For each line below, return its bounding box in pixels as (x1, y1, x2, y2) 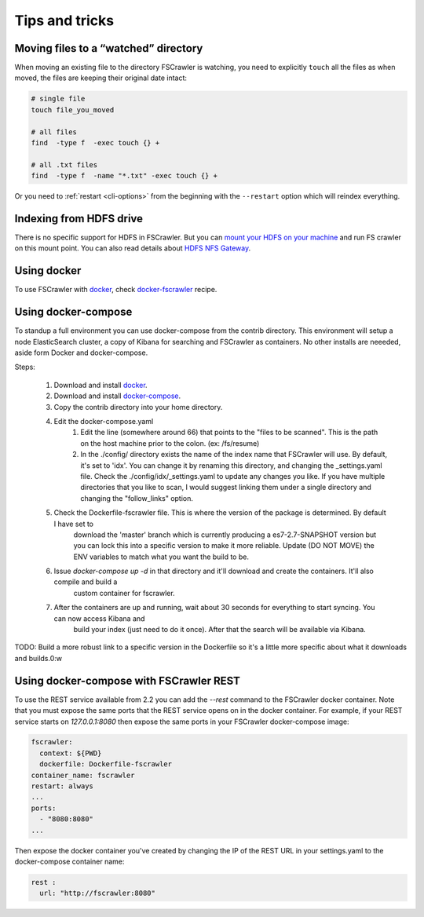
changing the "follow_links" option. (80, 493, 194, 502)
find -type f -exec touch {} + (31, 138, 160, 147)
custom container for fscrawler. (73, 588, 176, 597)
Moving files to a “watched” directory (14, 42, 203, 55)
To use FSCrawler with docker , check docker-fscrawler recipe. (14, 285, 217, 294)
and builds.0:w (14, 653, 63, 663)
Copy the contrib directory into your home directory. (53, 402, 223, 411)
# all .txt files (31, 160, 98, 169)
